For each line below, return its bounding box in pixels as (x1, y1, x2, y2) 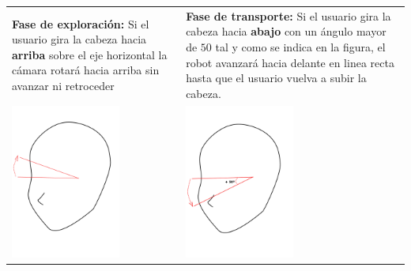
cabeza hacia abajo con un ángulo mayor (186, 23, 386, 40)
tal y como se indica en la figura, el (215, 38, 386, 55)
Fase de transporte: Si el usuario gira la (186, 7, 391, 24)
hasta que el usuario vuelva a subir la (186, 70, 367, 86)
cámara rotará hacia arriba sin (12, 62, 160, 78)
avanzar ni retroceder (12, 77, 115, 93)
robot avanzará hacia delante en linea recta (186, 54, 394, 70)
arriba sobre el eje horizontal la (12, 46, 168, 62)
